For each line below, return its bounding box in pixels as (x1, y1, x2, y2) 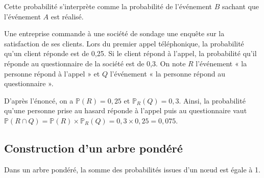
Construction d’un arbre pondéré (4, 140, 183, 156)
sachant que (222, 1, 259, 11)
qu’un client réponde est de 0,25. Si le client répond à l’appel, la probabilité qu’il (4, 48, 257, 59)
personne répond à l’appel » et (4, 68, 100, 79)
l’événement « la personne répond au (110, 68, 225, 79)
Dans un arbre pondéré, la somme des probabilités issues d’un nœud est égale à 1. (4, 164, 260, 174)
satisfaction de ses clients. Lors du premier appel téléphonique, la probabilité (4, 38, 244, 48)
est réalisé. (51, 11, 84, 21)
